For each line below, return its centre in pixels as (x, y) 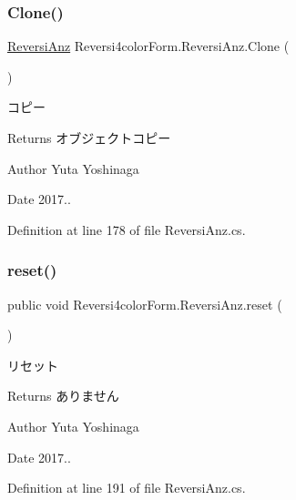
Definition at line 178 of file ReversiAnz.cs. (127, 229)
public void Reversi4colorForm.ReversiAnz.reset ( (145, 304)
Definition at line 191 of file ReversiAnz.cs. (127, 488)
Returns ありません (63, 396)
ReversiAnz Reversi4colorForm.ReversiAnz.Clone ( (148, 46)
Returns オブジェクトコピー (89, 138)
